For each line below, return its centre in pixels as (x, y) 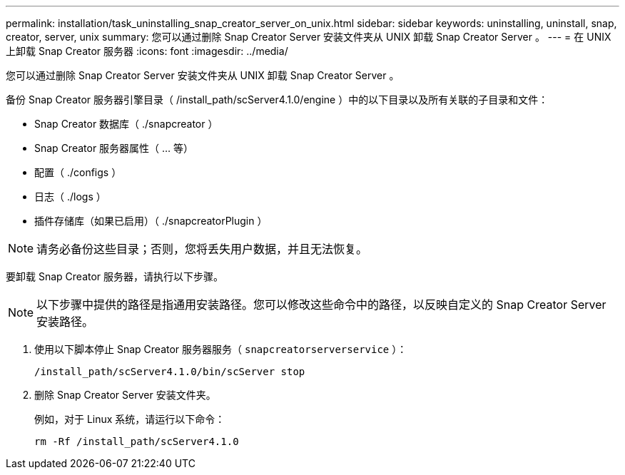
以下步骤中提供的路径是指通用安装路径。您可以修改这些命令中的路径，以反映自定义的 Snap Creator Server (321, 305)
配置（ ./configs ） (78, 172)
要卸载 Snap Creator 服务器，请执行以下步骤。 (115, 276)
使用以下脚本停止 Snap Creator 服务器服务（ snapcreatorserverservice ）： (221, 349)
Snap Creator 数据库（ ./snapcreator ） (126, 124)
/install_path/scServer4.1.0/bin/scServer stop (170, 372)
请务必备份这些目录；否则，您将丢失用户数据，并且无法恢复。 (202, 249)
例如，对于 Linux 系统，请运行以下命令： (130, 419)
